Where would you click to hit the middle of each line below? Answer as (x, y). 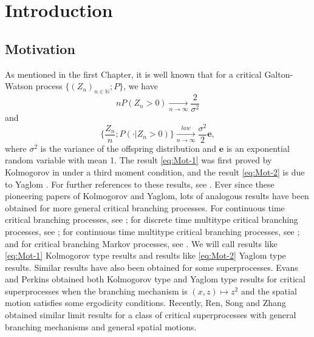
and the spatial (269, 291)
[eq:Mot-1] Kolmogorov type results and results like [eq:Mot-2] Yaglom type (145, 255)
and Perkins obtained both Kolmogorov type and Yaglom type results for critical (155, 279)
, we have (141, 86)
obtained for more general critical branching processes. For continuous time (145, 207)
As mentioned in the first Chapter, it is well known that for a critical (133, 74)
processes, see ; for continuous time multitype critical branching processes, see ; (152, 231)
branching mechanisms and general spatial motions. (101, 326)
